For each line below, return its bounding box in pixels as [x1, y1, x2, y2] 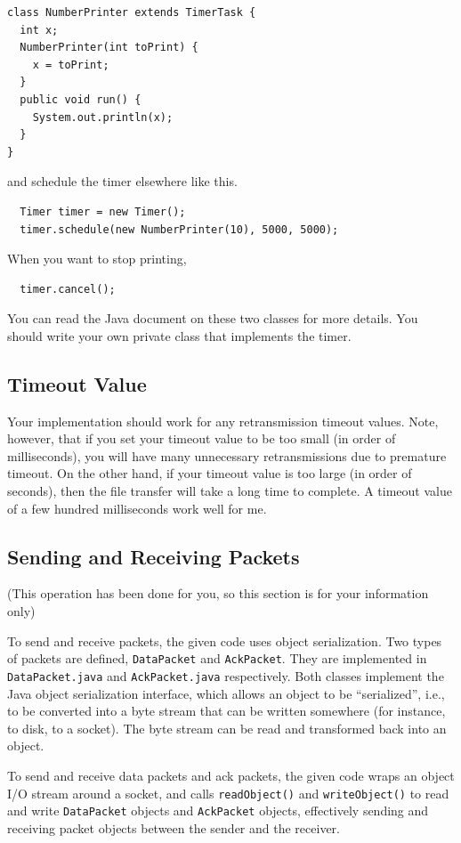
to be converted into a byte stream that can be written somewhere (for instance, [7, 701, 446, 720]
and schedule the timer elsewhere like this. [7, 172, 238, 190]
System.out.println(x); [32, 110, 174, 124]
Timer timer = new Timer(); [20, 205, 186, 218]
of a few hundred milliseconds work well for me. [7, 499, 267, 517]
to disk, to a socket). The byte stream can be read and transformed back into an [7, 718, 447, 737]
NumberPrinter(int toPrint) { [20, 41, 198, 54]
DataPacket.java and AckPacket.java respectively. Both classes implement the [7, 666, 444, 685]
